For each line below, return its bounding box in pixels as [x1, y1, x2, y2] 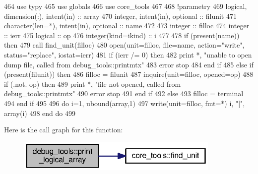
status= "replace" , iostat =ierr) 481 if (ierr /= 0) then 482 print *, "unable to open [4, 49, 252, 59]
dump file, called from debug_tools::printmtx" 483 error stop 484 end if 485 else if [4, 59, 254, 69]
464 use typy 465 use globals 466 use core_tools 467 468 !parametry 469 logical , [4, 1, 247, 11]
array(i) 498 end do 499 [4, 108, 75, 118]
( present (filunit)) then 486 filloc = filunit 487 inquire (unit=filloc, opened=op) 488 [4, 69, 254, 79]
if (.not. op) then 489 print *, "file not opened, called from [4, 78, 181, 89]
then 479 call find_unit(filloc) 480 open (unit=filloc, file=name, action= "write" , [4, 40, 245, 50]
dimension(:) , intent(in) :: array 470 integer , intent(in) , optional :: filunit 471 [4, 10, 237, 21]
